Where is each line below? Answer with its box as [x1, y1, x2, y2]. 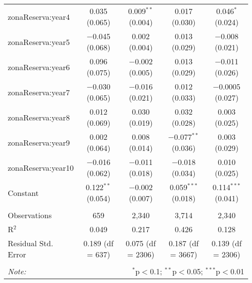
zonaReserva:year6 [8, 61, 70, 73]
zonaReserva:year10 [8, 162, 74, 173]
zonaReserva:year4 [8, 11, 70, 22]
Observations [8, 209, 52, 221]
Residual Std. [8, 238, 53, 249]
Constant [8, 187, 39, 198]
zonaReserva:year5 [8, 36, 70, 47]
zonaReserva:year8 [8, 111, 70, 123]
